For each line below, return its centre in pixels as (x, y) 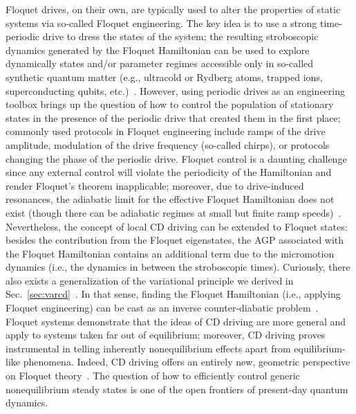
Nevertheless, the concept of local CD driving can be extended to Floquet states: (177, 226)
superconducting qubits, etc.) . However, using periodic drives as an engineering (176, 90)
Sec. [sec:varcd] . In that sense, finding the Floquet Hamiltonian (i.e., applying (173, 294)
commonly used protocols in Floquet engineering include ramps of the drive (166, 131)
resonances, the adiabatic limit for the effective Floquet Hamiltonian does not (170, 199)
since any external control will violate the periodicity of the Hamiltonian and (169, 172)
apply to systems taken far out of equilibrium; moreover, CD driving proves (166, 335)
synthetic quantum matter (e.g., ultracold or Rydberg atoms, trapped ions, (164, 76)
